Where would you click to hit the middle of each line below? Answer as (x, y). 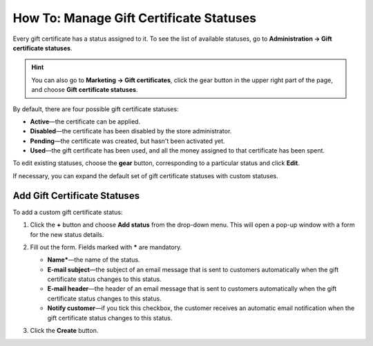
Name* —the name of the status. (94, 260)
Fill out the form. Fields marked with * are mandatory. (106, 247)
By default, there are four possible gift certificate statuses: (96, 109)
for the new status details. (67, 234)
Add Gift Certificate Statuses (76, 196)
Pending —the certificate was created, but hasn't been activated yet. (127, 141)
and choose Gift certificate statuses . (85, 90)
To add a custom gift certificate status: (68, 212)
